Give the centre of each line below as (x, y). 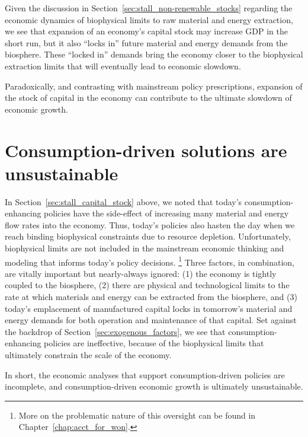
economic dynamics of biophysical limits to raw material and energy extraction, (149, 19)
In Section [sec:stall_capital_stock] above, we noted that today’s (123, 201)
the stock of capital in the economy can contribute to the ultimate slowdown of (148, 98)
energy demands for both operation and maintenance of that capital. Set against (151, 320)
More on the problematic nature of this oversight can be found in (137, 415)
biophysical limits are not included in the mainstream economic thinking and (145, 248)
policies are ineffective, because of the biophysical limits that (154, 343)
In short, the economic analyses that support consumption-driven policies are (145, 374)
